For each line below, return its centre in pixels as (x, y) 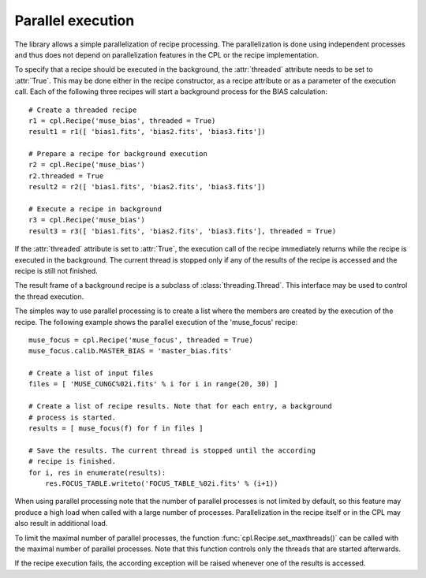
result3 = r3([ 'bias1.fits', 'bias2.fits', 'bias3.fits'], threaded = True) (183, 231)
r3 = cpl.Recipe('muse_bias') (87, 220)
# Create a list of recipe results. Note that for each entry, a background (181, 406)
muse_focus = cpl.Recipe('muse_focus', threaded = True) (141, 340)
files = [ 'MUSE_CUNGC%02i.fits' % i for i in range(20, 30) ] (153, 384)
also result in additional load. (61, 524)
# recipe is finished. (73, 462)
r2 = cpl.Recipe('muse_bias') (87, 165)
